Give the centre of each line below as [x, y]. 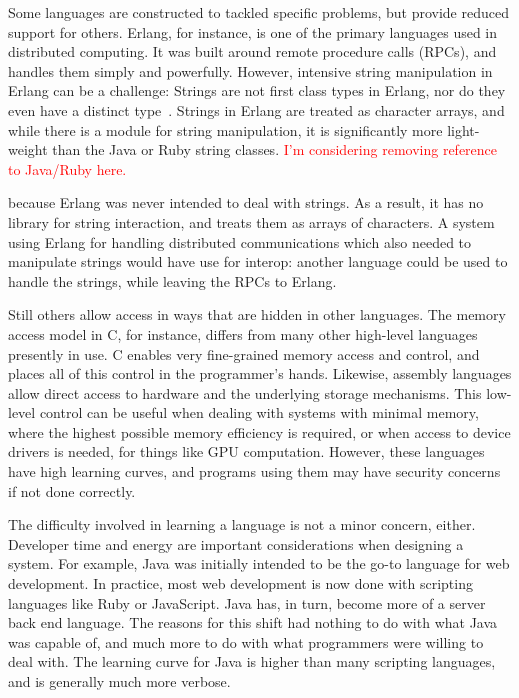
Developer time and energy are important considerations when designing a [236, 543]
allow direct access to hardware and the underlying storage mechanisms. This [245, 392]
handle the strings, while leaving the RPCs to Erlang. [172, 280]
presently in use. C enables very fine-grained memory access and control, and [244, 353]
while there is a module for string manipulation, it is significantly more [225, 129]
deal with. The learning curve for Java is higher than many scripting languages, [252, 661]
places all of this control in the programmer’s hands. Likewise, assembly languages [260, 373]
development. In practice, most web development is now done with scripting [240, 583]
